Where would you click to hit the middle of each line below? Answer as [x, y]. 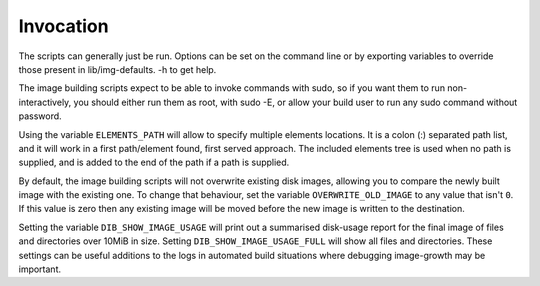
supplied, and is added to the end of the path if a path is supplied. [154, 162]
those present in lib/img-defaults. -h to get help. [117, 69]
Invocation [63, 26]
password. [40, 116]
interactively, [45, 102]
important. [40, 269]
